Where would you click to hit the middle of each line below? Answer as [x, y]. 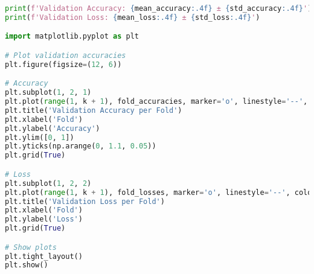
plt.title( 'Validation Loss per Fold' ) [85, 201]
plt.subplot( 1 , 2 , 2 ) [48, 183]
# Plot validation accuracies [66, 55]
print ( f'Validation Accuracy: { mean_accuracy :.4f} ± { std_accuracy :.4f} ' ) [159, 8]
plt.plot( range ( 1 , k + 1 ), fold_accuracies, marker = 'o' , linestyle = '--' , [156, 102]
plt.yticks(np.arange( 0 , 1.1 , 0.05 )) [81, 146]
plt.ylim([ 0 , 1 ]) [40, 137]
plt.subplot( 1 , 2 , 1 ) [48, 93]
